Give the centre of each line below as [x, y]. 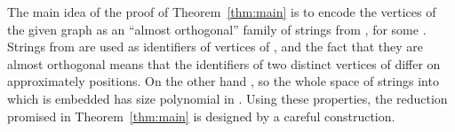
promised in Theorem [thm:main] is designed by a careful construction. [201, 116]
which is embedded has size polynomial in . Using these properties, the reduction [227, 98]
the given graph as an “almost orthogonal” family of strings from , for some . [217, 29]
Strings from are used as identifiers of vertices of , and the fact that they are [216, 47]
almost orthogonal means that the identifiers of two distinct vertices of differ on [224, 63]
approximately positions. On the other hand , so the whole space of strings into [223, 81]
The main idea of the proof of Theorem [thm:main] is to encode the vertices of [222, 12]
